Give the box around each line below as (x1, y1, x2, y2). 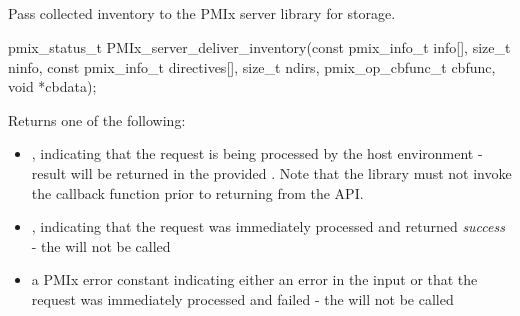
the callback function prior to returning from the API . (31, 182, 364, 203)
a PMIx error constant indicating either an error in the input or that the (31, 269, 478, 290)
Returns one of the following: (8, 109, 186, 130)
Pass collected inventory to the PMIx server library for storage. (8, 3, 396, 24)
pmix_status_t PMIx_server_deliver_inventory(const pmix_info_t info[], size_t (8, 36, 511, 57)
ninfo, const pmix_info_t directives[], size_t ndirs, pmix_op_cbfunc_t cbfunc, (8, 56, 496, 77)
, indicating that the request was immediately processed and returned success (31, 216, 505, 237)
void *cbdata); (8, 76, 97, 97)
